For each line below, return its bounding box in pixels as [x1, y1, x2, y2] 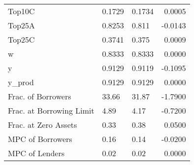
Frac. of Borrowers [8, 91, 71, 102]
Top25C [8, 34, 35, 45]
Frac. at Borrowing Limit [8, 105, 94, 116]
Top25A [8, 20, 35, 31]
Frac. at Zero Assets [8, 119, 77, 130]
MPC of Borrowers [8, 133, 72, 144]
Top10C [8, 5, 35, 17]
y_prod [8, 76, 34, 88]
